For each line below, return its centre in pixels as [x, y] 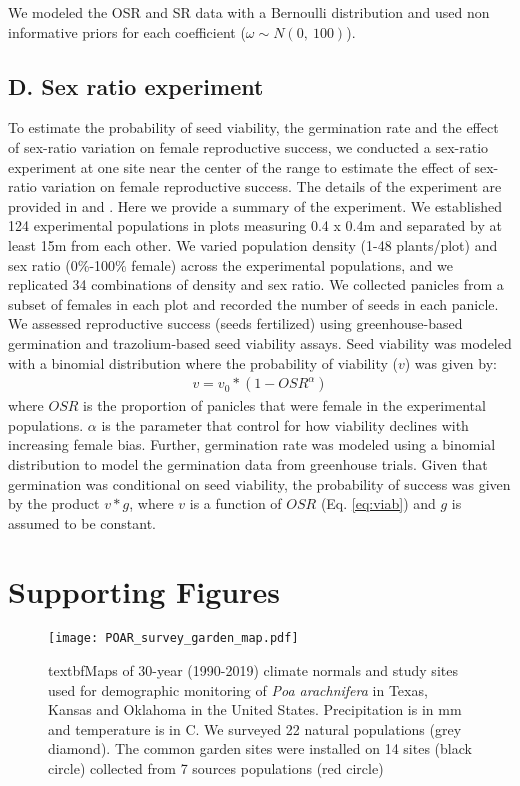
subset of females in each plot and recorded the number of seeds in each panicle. [253, 303]
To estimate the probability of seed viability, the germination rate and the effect [253, 127]
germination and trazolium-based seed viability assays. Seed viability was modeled [260, 342]
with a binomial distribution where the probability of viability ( [203, 362]
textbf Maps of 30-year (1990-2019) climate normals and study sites [253, 670]
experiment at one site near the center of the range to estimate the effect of [239, 166]
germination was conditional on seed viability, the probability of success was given [259, 483]
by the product [54, 503]
